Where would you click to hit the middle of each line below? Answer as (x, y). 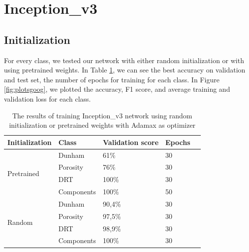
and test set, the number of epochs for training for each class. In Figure (112, 79)
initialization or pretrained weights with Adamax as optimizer (102, 125)
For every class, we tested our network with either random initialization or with (124, 60)
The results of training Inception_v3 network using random (102, 115)
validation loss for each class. (47, 98)
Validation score (131, 142)
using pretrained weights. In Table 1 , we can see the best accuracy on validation (125, 70)
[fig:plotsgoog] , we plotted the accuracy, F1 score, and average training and (117, 89)
